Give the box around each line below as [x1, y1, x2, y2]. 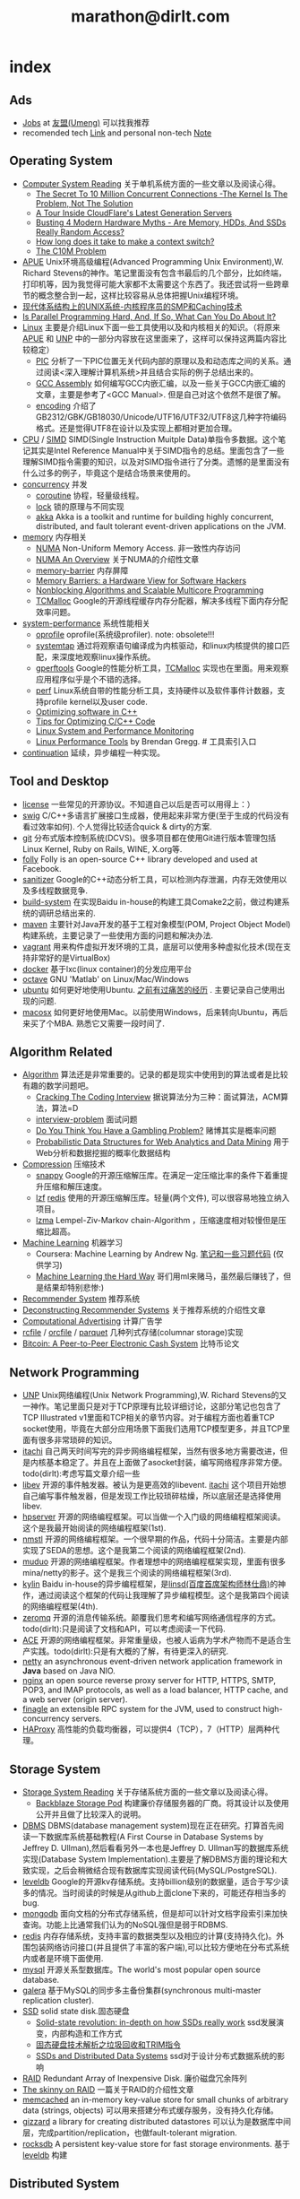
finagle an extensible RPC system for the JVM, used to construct [21, 1704, 261, 1715]
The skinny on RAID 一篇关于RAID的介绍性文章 [21, 2084, 194, 2095]
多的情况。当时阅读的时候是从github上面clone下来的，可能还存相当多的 [21, 1888, 287, 1899]
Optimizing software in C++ [35, 706, 138, 717]
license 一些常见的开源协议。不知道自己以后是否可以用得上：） [21, 798, 255, 809]
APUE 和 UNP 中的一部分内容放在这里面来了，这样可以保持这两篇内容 [21, 333, 279, 343]
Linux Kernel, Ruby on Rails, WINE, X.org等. [21, 843, 183, 854]
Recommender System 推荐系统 [21, 1293, 141, 1304]
